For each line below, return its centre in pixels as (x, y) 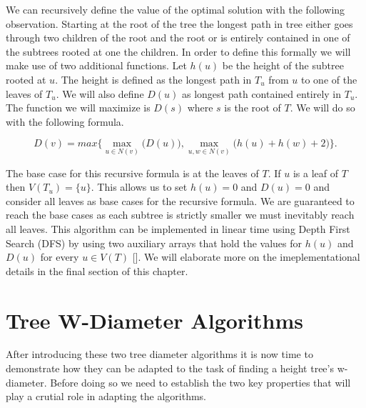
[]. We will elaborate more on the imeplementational (246, 257)
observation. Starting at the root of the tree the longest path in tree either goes (179, 23)
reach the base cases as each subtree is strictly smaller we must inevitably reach (180, 215)
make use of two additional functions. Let (96, 65)
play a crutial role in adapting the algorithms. (106, 396)
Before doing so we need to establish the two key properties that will (200, 382)
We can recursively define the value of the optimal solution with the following (176, 9)
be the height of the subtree (283, 65)
